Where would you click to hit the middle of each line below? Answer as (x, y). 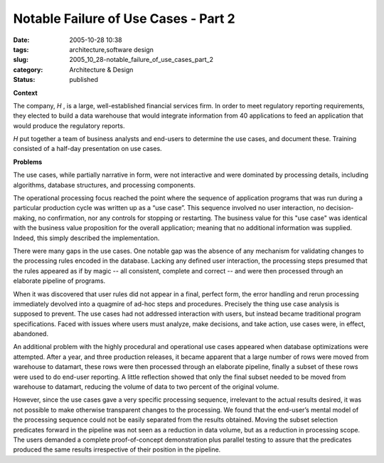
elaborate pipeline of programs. (59, 281)
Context (26, 93)
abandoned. (31, 334)
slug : (21, 60)
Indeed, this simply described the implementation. (86, 238)
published (84, 80)
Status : (24, 80)
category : (28, 69)
